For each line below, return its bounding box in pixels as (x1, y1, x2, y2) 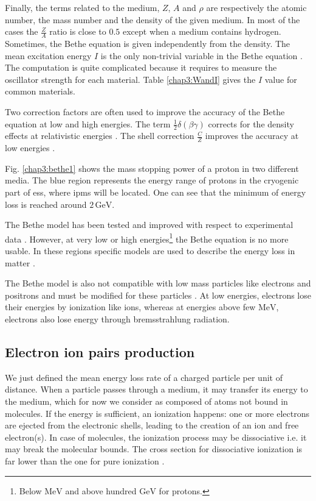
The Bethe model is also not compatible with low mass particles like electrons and (5, 277, 311, 290)
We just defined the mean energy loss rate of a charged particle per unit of (5, 371, 283, 383)
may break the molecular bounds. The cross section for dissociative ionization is (5, 442, 303, 455)
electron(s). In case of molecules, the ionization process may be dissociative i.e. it (5, 430, 307, 443)
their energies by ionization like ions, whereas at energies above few (5, 300, 256, 313)
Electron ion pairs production (5, 343, 195, 361)
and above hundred (65, 484, 137, 497)
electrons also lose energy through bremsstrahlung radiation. (5, 313, 230, 325)
